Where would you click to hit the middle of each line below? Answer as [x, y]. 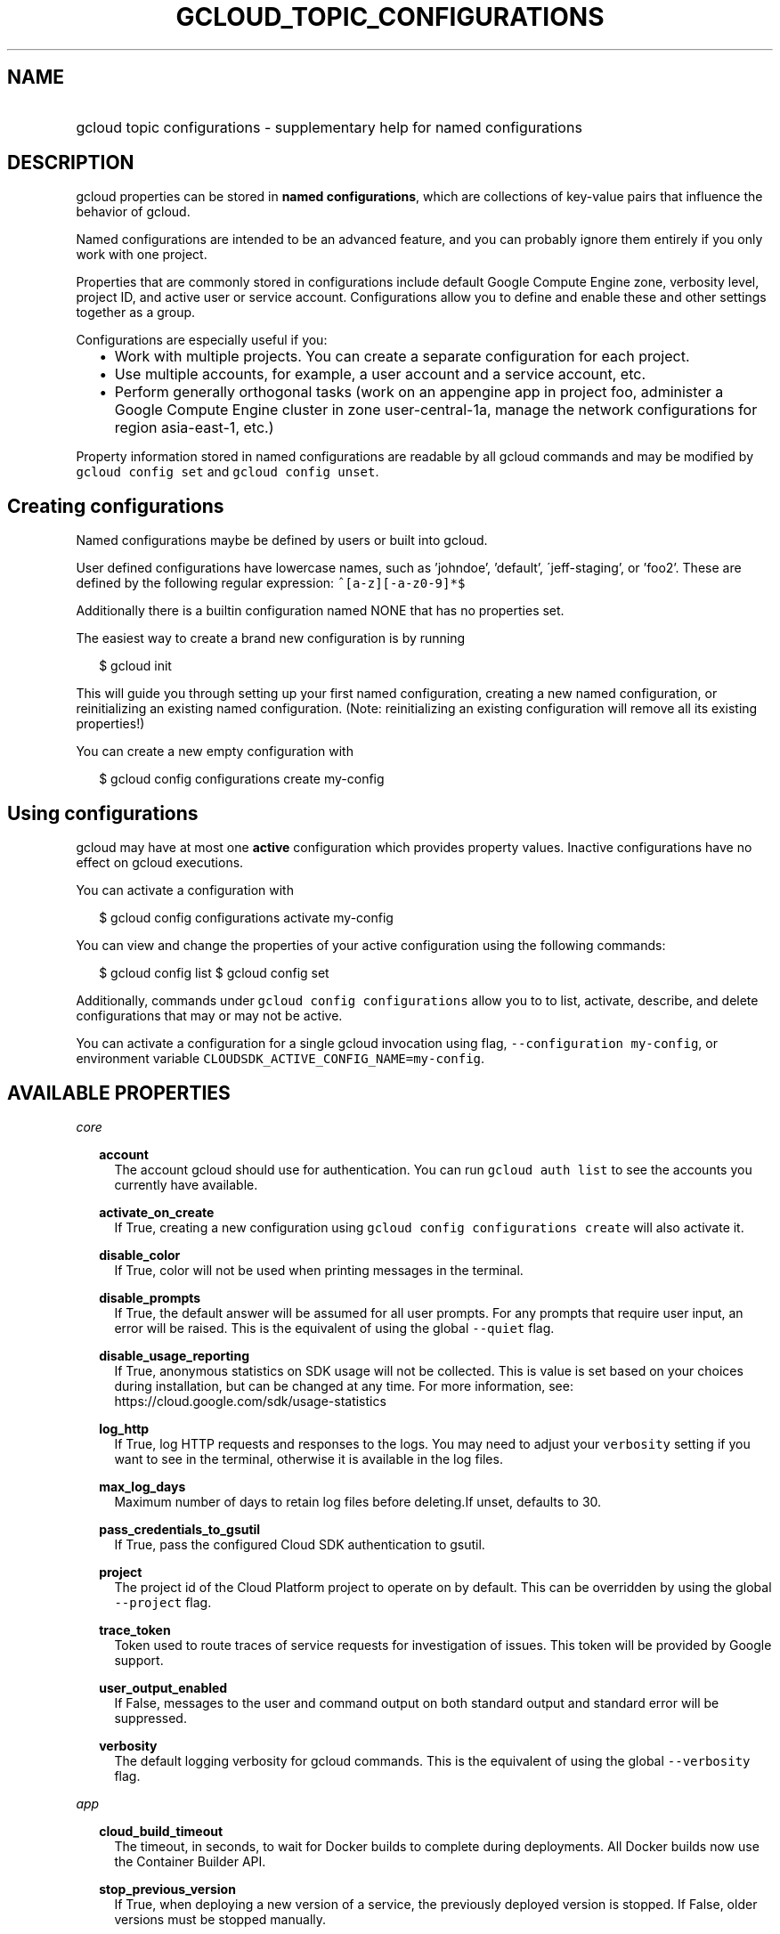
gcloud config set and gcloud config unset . [227, 472]
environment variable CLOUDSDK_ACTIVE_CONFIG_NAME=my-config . [280, 1059]
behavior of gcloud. [133, 212]
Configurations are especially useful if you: [202, 340]
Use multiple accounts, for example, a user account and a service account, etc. [380, 374]
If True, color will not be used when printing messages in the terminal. [319, 1270]
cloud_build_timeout [161, 1831]
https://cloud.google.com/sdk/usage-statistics [250, 1401]
